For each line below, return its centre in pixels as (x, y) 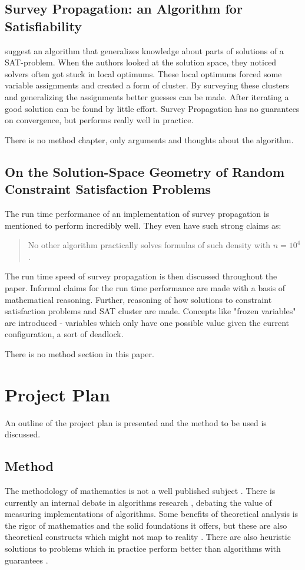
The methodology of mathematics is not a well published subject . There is (140, 490)
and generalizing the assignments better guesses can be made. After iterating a (147, 96)
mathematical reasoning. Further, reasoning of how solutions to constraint (138, 299)
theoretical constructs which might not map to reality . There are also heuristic (148, 537)
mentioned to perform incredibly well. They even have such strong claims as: (143, 225)
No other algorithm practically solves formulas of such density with (149, 245)
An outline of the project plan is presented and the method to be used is (136, 422)
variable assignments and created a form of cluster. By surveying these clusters (147, 85)
